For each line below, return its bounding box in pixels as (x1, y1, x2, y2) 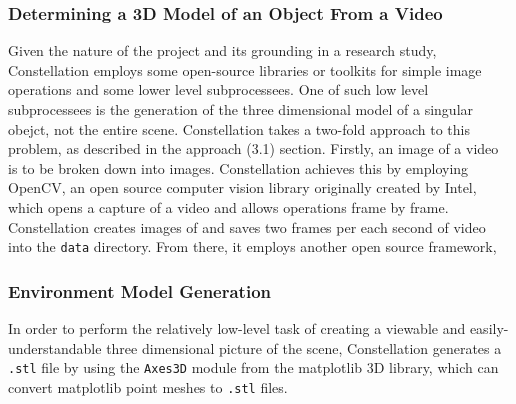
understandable (8, 337, 102, 358)
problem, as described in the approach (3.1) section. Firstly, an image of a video (8, 138, 499, 159)
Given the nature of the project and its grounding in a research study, (8, 40, 437, 61)
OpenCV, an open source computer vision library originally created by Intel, (8, 177, 477, 198)
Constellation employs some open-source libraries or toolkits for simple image (8, 59, 482, 80)
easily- (469, 318, 509, 339)
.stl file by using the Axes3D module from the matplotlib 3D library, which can (8, 357, 499, 378)
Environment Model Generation (8, 278, 271, 303)
